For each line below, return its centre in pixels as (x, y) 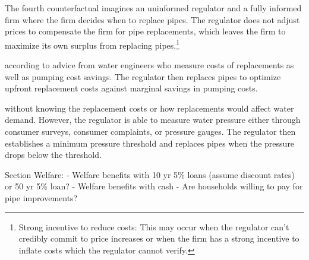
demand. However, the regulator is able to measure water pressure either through (153, 120)
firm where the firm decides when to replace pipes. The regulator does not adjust (152, 19)
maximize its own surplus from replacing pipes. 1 (92, 44)
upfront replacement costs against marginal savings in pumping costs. (131, 88)
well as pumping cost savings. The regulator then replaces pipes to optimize (143, 76)
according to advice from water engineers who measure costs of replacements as (149, 65)
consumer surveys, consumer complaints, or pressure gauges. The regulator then (150, 131)
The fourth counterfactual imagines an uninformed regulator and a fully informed (153, 8)
